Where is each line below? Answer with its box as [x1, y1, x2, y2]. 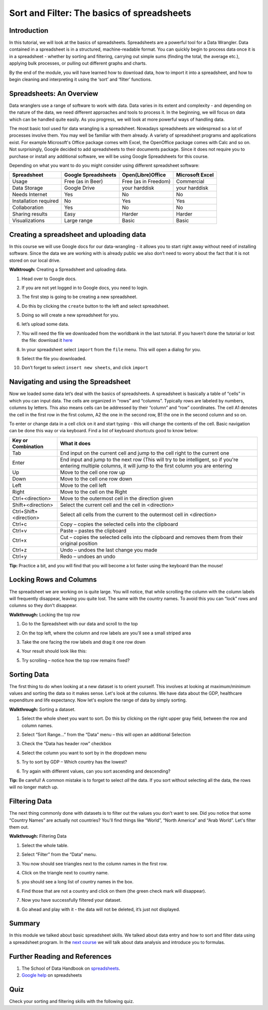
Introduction [9, 26, 49, 35]
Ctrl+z [12, 546, 27, 553]
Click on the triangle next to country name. [21, 869, 109, 875]
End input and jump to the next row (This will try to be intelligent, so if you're [60, 456, 238, 463]
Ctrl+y [12, 553, 27, 560]
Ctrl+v [12, 527, 27, 534]
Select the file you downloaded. [21, 356, 87, 362]
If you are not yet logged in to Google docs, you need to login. [21, 285, 148, 291]
